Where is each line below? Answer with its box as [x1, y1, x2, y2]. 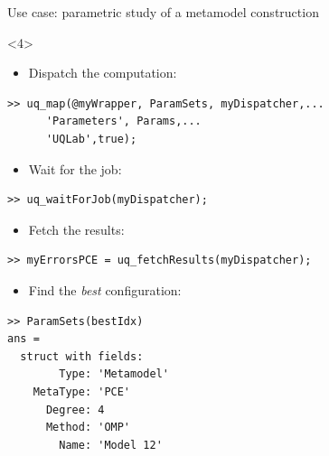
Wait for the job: [28, 159, 122, 178]
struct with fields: [20, 349, 144, 363]
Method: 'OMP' [45, 421, 131, 434]
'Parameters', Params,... [45, 115, 202, 128]
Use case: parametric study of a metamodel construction [7, 3, 319, 21]
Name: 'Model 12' [59, 438, 163, 451]
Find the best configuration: [28, 280, 182, 299]
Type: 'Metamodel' [59, 368, 169, 381]
